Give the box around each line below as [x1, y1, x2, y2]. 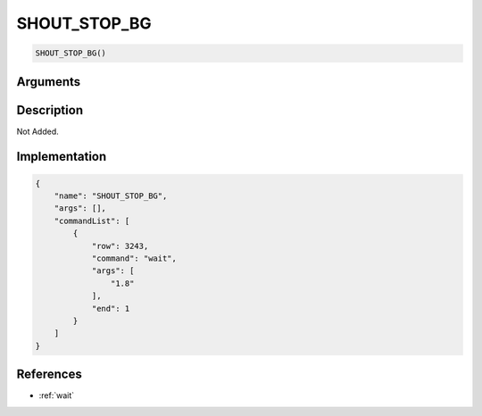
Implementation [16, 149, 107, 164]
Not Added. [16, 126, 60, 137]
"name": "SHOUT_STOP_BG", [54, 191, 168, 201]
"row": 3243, [91, 241, 149, 251]
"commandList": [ [54, 215, 130, 226]
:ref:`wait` [38, 390, 75, 401]
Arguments [16, 74, 81, 89]
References [16, 367, 82, 382]
